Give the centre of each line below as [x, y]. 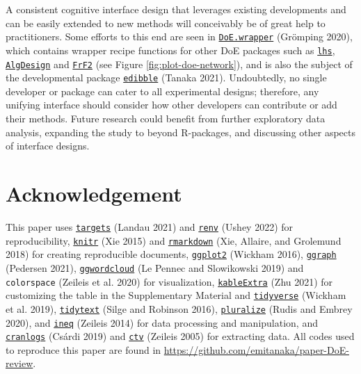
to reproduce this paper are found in [83, 349]
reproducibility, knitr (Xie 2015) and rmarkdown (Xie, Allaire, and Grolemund [174, 240]
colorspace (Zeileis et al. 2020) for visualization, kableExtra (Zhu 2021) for [169, 281]
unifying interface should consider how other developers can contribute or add [171, 105]
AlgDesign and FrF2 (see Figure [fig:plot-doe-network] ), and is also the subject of [179, 64]
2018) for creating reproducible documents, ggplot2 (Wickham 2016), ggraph [171, 254]
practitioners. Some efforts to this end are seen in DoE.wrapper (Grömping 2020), [179, 36]
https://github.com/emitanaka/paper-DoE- [256, 349]
